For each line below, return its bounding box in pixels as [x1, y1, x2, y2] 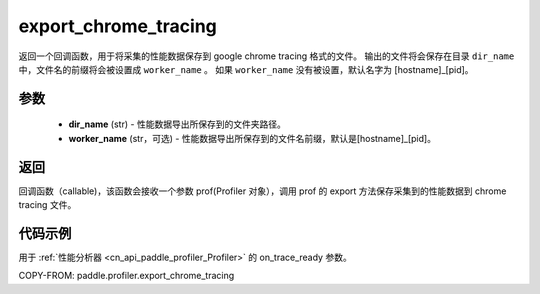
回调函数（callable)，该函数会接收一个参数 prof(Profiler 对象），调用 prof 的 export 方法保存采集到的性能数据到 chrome [18, 185, 507, 197]
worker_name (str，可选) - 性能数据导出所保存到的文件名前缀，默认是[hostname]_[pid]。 [68, 132, 437, 144]
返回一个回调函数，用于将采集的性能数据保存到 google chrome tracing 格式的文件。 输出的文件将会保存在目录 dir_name [18, 50, 515, 62]
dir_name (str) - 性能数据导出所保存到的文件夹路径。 [68, 118, 287, 130]
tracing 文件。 [18, 199, 77, 211]
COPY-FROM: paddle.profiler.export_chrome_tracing [18, 270, 235, 282]
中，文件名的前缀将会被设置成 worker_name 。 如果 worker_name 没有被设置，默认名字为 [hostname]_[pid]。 [18, 63, 474, 75]
